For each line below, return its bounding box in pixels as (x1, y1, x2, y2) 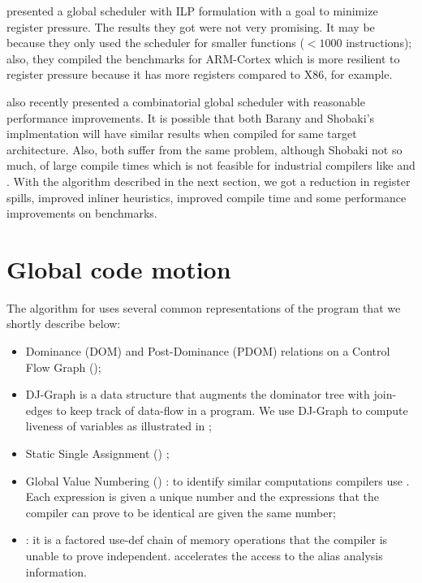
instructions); (346, 34, 412, 51)
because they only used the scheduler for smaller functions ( (6, 34, 304, 51)
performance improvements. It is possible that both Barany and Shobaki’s (6, 109, 375, 126)
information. (25, 563, 87, 580)
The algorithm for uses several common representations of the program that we (6, 299, 401, 316)
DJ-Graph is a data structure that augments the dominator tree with (25, 386, 370, 403)
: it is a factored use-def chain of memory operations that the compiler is (25, 531, 388, 548)
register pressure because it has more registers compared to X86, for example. (6, 66, 393, 83)
